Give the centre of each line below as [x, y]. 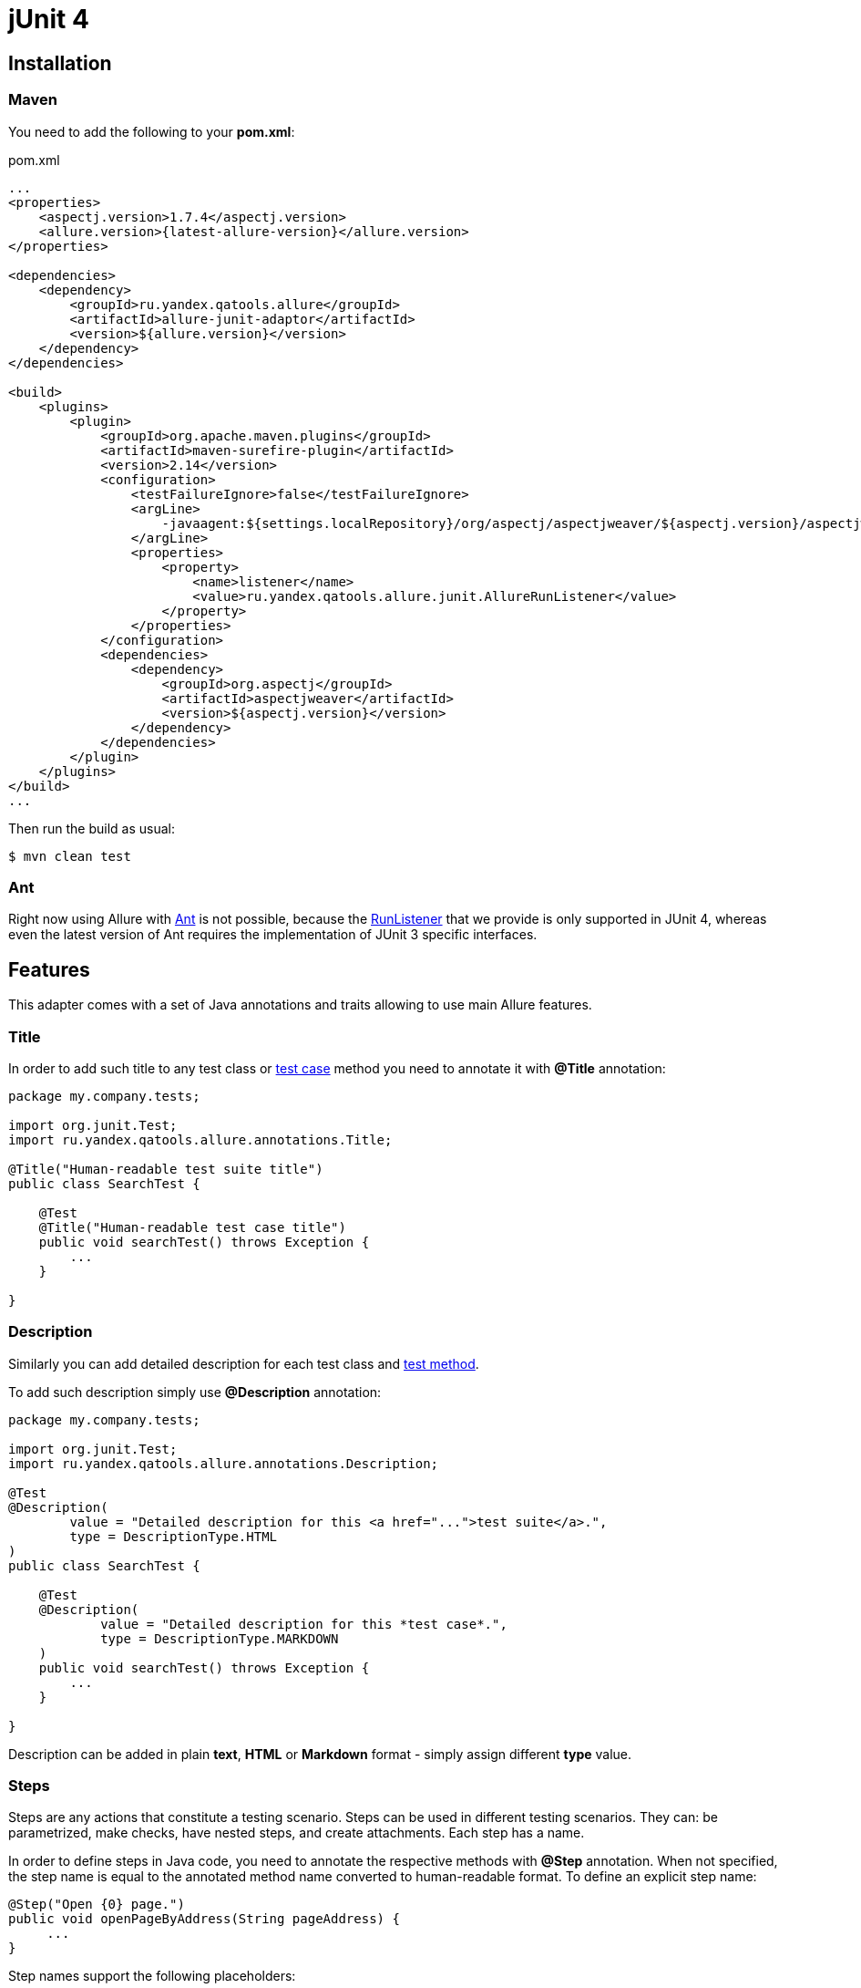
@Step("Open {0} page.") [97, 1905]
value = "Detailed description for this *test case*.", [304, 1624]
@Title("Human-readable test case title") [192, 1227]
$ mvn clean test [70, 856]
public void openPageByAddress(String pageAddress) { [204, 1919]
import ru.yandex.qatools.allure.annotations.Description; [224, 1463]
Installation [60, 63]
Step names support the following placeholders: [152, 1976]
